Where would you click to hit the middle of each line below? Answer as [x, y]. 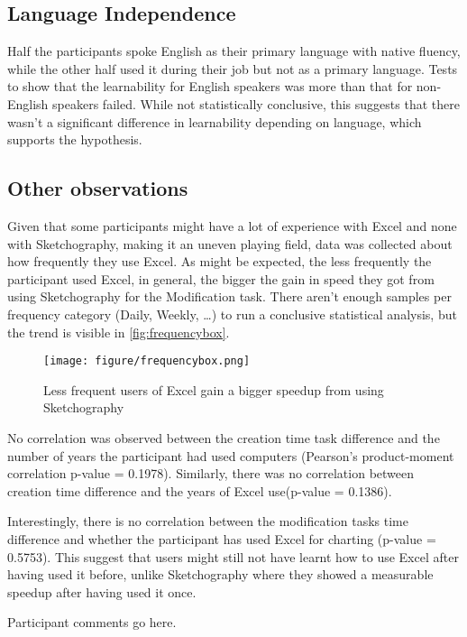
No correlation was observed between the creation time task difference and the [224, 437]
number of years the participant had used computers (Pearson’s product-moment [231, 455]
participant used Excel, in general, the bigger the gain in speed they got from [221, 278]
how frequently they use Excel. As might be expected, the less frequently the [220, 261]
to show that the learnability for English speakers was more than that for [210, 86]
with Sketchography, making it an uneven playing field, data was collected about [230, 243]
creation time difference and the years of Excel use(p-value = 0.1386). [200, 490]
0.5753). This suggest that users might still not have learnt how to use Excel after [233, 556]
